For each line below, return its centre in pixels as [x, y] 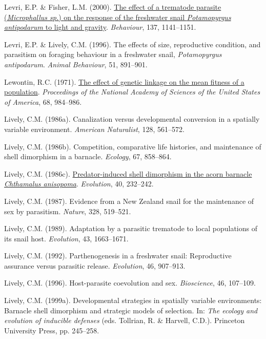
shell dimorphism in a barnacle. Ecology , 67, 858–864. [88, 156]
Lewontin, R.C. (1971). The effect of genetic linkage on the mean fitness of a [124, 81]
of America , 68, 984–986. [43, 101]
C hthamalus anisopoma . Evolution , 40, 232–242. [79, 184]
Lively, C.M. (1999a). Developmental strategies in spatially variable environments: [133, 300]
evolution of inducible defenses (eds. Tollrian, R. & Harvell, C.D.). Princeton [125, 320]
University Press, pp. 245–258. [52, 330]
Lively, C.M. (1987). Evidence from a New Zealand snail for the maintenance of [129, 201]
